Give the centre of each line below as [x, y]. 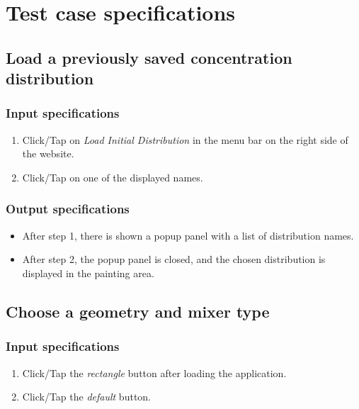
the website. [48, 153]
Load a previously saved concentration [149, 57]
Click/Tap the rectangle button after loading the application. [154, 372]
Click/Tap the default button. [87, 397]
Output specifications [68, 209]
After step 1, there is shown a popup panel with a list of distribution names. [188, 235]
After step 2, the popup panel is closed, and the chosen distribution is [174, 259]
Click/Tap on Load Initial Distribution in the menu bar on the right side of [185, 139]
